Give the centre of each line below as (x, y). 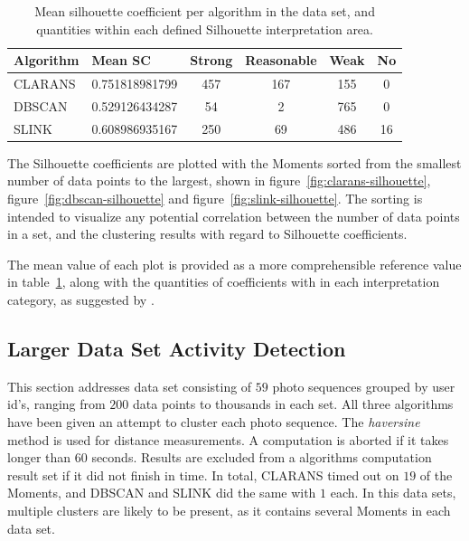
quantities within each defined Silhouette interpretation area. (205, 28)
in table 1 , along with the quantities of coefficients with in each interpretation (224, 282)
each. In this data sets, (393, 493)
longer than (39, 457)
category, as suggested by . (81, 299)
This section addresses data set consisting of (130, 386)
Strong (211, 60)
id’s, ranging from (56, 404)
